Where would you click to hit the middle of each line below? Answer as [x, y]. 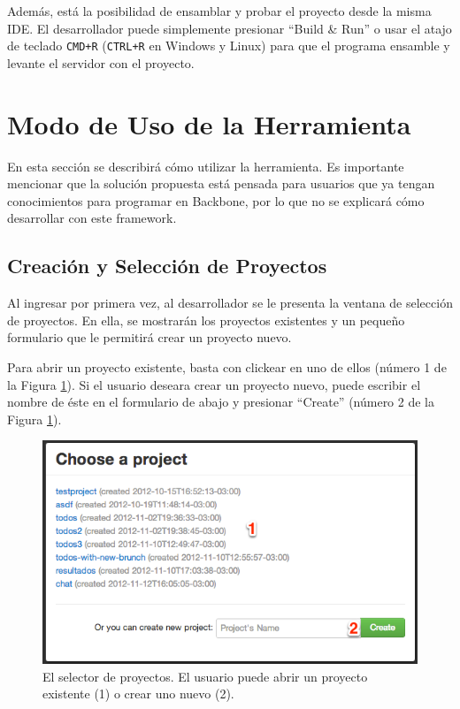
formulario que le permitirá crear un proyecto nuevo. [149, 337]
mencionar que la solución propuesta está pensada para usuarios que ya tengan [221, 183]
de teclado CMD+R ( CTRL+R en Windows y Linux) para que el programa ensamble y [229, 46]
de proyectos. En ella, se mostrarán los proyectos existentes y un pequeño [206, 320]
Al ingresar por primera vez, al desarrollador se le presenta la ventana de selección [230, 303]
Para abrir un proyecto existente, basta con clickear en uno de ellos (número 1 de [227, 366]
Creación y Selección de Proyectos [167, 266]
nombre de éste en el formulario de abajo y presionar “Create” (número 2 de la [221, 402]
